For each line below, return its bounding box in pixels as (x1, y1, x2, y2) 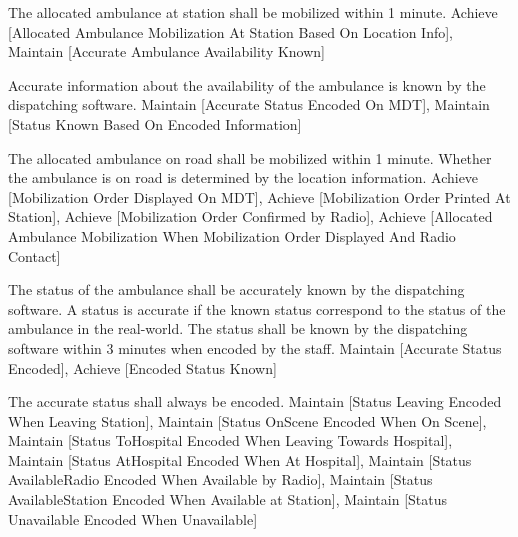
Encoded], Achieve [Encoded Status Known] (8, 357, 277, 378)
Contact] (8, 245, 61, 266)
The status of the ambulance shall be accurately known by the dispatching (8, 279, 465, 300)
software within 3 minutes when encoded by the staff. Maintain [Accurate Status (8, 337, 502, 358)
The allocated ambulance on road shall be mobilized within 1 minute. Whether (8, 147, 492, 168)
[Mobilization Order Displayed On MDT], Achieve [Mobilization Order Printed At (8, 186, 511, 207)
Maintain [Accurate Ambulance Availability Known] (8, 41, 326, 62)
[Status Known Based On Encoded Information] (8, 113, 302, 134)
